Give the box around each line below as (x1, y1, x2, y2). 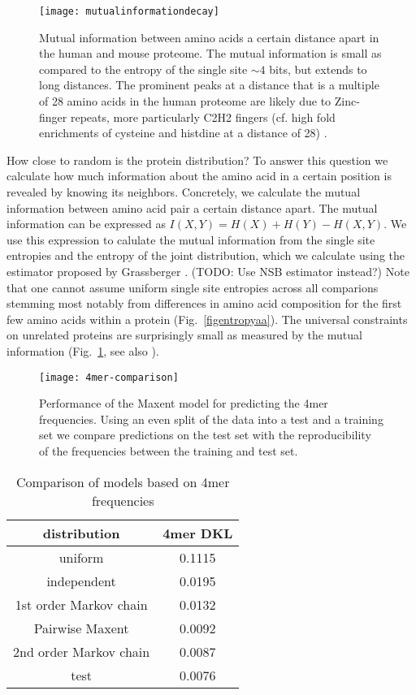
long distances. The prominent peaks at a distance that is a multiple (39, 76, 379, 93)
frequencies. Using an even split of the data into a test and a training (39, 410, 383, 427)
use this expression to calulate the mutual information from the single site (6, 231, 375, 248)
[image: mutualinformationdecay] (39, 6, 219, 17)
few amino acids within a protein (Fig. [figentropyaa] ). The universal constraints (6, 310, 408, 327)
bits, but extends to (269, 60, 367, 77)
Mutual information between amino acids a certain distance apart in (39, 28, 379, 45)
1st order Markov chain (15, 594, 148, 614)
